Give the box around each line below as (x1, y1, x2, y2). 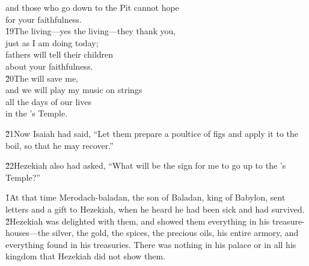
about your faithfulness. (5, 59, 93, 72)
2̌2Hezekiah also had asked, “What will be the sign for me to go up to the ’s (5, 159, 286, 172)
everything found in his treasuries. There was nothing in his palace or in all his (5, 238, 296, 250)
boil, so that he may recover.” (5, 139, 114, 151)
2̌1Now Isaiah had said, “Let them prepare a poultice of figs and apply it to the (5, 127, 299, 139)
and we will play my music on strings (5, 83, 142, 96)
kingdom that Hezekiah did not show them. (5, 250, 166, 262)
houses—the (5, 226, 50, 239)
